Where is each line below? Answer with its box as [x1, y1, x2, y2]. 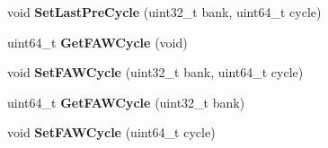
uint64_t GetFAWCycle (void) [7, 32, 188, 51]
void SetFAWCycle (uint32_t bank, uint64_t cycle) [7, 63, 304, 82]
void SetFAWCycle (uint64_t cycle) [7, 123, 216, 142]
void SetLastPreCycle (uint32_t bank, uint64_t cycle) [7, 3, 322, 21]
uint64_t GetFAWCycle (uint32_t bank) [7, 92, 245, 111]
